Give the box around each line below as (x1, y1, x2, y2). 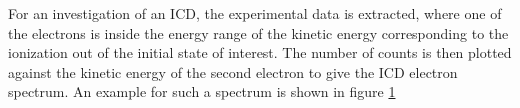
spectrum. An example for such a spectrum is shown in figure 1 (8, 81, 396, 102)
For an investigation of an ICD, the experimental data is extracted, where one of (8, 3, 502, 23)
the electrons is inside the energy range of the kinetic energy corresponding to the (8, 22, 509, 43)
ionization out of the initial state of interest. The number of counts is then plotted (8, 42, 512, 63)
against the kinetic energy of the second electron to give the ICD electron (8, 61, 458, 82)
